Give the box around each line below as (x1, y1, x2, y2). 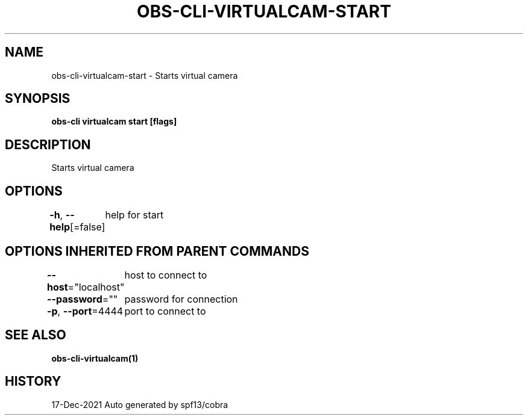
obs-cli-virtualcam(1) (51, 353, 139, 363)
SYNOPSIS (5, 91, 71, 107)
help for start (105, 209, 164, 221)
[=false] (70, 221, 105, 233)
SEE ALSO (5, 327, 66, 343)
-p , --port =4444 (47, 304, 124, 317)
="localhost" (68, 280, 125, 293)
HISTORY (5, 374, 61, 389)
